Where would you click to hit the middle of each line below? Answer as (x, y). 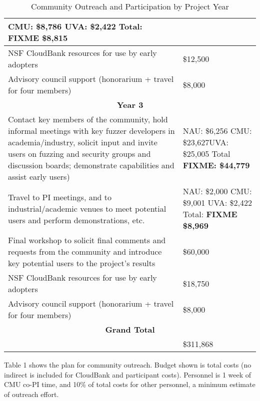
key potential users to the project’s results (82, 263)
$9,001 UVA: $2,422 (217, 202)
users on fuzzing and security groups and (79, 154)
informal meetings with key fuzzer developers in (91, 131)
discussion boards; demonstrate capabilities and (91, 165)
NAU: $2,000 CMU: (217, 191)
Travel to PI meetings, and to (60, 197)
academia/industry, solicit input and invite (83, 142)
